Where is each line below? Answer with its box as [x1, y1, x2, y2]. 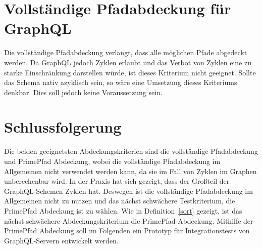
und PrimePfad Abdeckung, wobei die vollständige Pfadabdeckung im [4, 156, 221, 166]
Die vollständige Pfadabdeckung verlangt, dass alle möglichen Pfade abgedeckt [4, 47, 247, 58]
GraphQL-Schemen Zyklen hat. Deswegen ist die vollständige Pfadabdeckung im [4, 185, 253, 196]
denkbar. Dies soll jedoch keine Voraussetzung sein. [4, 87, 163, 97]
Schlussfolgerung [4, 116, 122, 137]
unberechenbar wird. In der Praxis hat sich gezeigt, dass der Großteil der [4, 176, 230, 186]
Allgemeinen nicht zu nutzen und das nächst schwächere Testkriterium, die [4, 195, 235, 206]
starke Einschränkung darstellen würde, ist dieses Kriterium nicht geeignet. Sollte [4, 67, 256, 77]
